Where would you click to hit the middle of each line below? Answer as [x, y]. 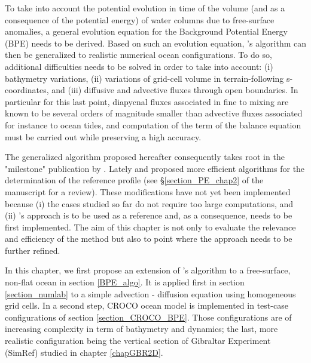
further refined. [33, 250]
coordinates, [27, 90]
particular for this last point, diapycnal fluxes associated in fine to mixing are [147, 101]
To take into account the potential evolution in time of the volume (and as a [145, 8]
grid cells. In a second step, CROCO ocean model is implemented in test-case [147, 305]
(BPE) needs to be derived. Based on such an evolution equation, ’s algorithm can [156, 43]
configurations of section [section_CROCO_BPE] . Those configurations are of [148, 317]
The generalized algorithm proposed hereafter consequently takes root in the [145, 157]
